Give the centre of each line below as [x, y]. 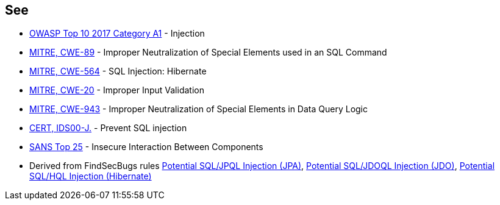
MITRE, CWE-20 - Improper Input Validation [117, 90]
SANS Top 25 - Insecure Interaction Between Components [146, 147]
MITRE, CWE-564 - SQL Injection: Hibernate [118, 71]
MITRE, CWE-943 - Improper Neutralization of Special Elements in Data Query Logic [199, 109]
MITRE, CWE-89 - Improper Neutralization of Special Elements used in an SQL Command [208, 52]
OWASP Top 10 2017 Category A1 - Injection [117, 34]
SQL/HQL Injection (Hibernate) [91, 176]
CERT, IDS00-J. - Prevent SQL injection [108, 128]
